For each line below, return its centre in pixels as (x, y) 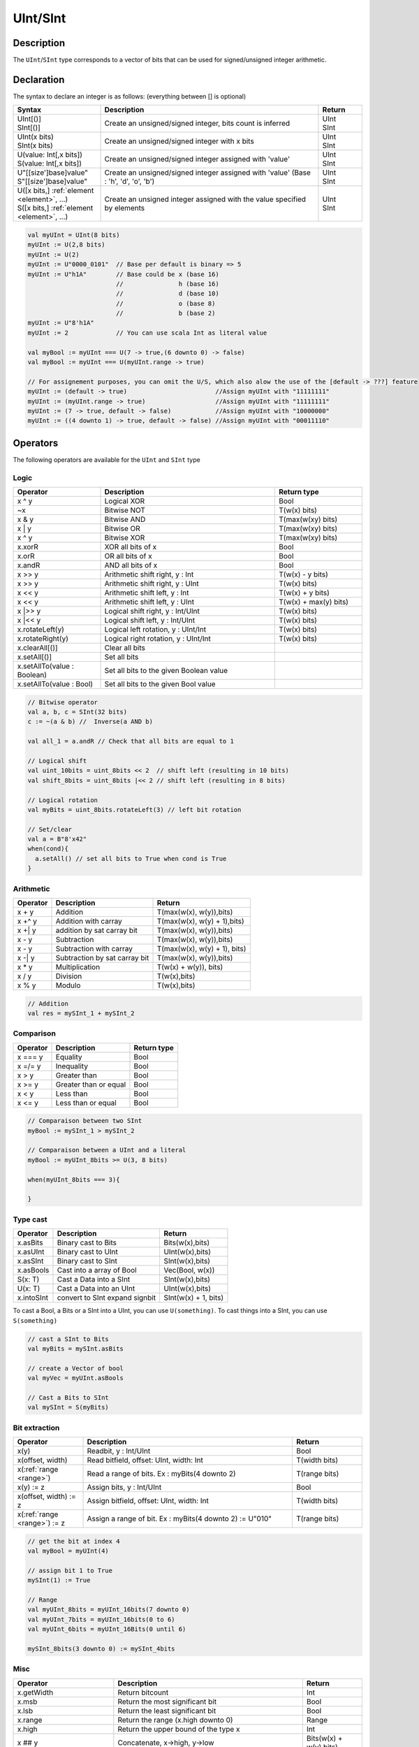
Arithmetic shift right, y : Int (149, 574)
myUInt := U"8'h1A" (61, 323)
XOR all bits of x (131, 547)
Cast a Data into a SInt (94, 1280)
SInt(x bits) (35, 145)
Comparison (34, 1034)
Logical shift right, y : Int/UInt (152, 611)
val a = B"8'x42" (57, 839)
